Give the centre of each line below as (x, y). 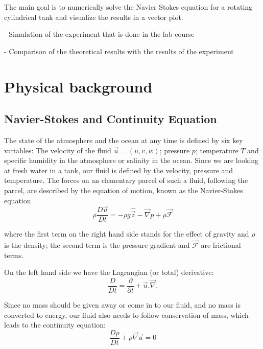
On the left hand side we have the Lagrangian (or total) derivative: (109, 272)
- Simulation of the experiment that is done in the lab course (99, 34)
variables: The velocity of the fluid (58, 150)
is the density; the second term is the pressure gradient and (97, 245)
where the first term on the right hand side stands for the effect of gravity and (127, 234)
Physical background (78, 86)
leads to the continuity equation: (55, 325)
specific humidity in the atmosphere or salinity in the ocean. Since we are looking (131, 160)
